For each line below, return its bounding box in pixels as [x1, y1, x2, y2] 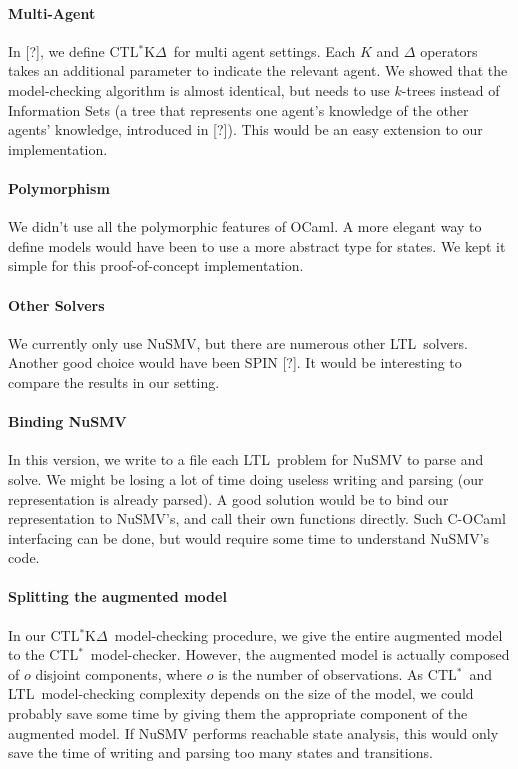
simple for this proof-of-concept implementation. [8, 255, 304, 276]
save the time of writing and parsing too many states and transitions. [8, 742, 433, 763]
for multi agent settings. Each [173, 40, 356, 61]
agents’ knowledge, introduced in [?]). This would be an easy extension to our [8, 119, 483, 140]
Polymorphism [8, 177, 110, 198]
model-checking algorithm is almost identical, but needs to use [8, 79, 390, 100]
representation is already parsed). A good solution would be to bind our [8, 488, 449, 509]
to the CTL [8, 644, 79, 665]
